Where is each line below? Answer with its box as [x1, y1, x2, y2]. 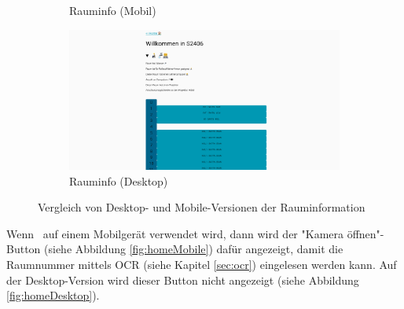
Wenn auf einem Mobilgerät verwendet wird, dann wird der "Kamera [6, 225, 344, 241]
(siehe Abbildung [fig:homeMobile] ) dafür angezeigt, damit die [44, 241, 343, 257]
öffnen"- [347, 225, 384, 241]
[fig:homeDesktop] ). [6, 287, 100, 303]
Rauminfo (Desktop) [69, 172, 168, 189]
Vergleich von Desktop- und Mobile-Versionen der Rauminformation [38, 199, 365, 215]
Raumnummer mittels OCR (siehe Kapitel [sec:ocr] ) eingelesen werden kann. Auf [6, 256, 397, 272]
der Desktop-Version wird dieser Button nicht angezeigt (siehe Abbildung [6, 271, 359, 288]
